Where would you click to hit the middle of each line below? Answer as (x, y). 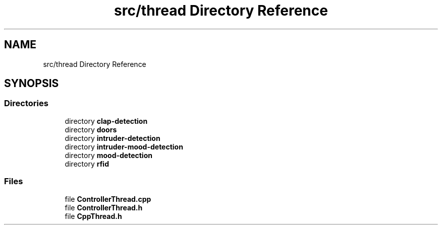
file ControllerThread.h (104, 207)
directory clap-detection (106, 121)
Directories (26, 103)
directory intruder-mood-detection (124, 146)
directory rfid (87, 164)
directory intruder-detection (113, 138)
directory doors (91, 129)
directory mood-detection (108, 155)
